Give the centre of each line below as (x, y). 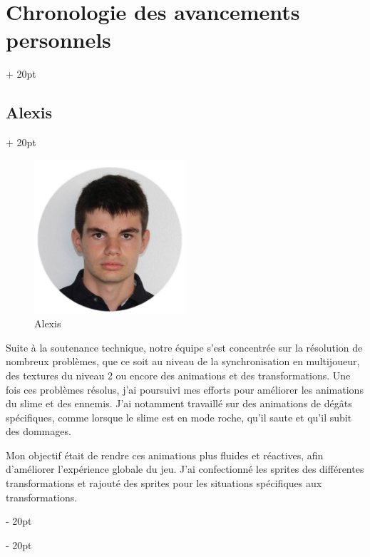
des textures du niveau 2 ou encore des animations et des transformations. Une (178, 375)
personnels (58, 40)
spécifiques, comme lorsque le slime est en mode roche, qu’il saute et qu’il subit (179, 417)
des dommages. (38, 431)
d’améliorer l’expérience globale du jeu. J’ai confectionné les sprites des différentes (185, 469)
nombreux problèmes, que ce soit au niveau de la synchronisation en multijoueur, (183, 361)
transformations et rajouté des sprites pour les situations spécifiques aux (164, 483)
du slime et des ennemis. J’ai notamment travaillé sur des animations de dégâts (179, 403)
